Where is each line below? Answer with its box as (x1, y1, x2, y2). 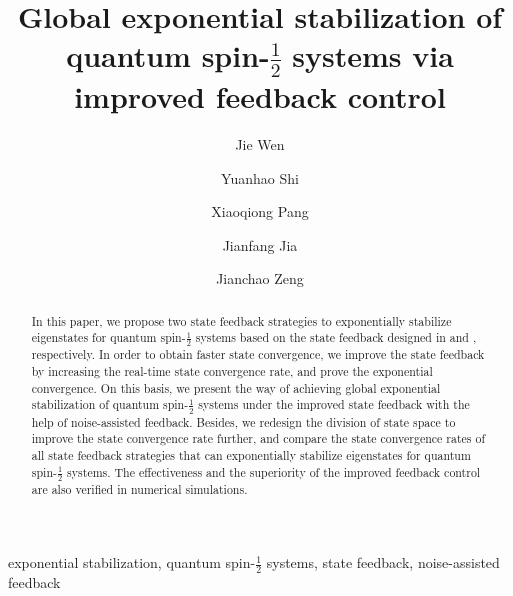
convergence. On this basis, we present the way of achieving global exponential (31, 379, 441, 396)
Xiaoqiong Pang (211, 201, 309, 222)
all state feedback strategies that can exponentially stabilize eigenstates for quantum (31, 446, 471, 463)
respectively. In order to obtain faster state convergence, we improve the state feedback (31, 346, 485, 363)
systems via (292, 35, 454, 76)
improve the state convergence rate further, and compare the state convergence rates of (31, 430, 486, 447)
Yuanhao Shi (221, 167, 299, 188)
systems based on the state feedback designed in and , (195, 329, 477, 346)
